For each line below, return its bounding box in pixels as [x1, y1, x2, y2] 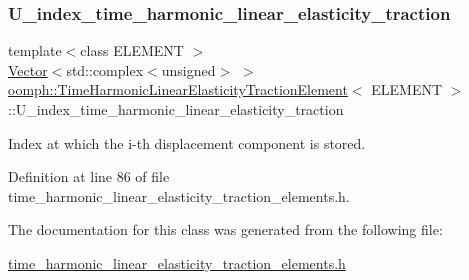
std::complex [66, 59, 144, 80]
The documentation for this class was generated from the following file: [8, 219, 443, 240]
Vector [8, 59, 48, 80]
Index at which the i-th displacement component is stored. [8, 132, 366, 153]
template [8, 40, 62, 61]
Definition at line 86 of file [8, 166, 170, 187]
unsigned [161, 59, 216, 80]
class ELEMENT [80, 40, 184, 61]
